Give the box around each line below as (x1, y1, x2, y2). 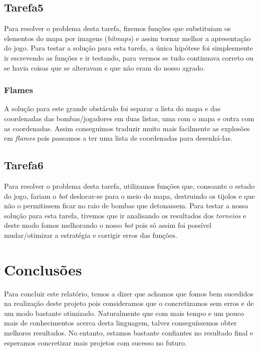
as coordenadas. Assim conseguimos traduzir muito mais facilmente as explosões (4, 123, 250, 133)
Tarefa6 (4, 157, 44, 173)
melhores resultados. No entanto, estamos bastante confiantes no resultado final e (4, 327, 253, 338)
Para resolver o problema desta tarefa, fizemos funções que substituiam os (4, 23, 231, 34)
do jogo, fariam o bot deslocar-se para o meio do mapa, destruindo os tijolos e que (4, 190, 255, 201)
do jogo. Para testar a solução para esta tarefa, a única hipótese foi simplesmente (4, 43, 253, 53)
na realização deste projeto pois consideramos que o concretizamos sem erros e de (4, 298, 254, 308)
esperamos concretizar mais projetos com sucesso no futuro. (4, 337, 187, 347)
